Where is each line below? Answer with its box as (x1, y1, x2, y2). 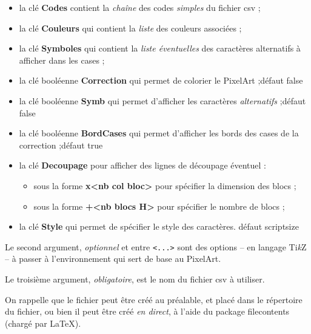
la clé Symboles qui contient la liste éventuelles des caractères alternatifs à (19, 42, 301, 55)
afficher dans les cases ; (19, 53, 105, 66)
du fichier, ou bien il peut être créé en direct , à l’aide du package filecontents (5, 305, 290, 318)
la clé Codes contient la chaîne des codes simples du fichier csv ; (19, 1, 261, 13)
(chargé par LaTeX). (5, 316, 81, 329)
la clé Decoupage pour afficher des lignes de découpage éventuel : (19, 159, 267, 172)
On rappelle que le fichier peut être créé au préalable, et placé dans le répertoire (5, 293, 303, 306)
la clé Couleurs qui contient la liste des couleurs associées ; (19, 21, 242, 34)
